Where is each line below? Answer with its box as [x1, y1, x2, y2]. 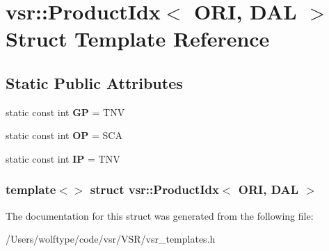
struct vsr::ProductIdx [90, 181, 219, 198]
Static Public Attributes [6, 72, 183, 93]
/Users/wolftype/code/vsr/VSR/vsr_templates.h [6, 232, 216, 246]
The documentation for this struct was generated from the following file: [6, 208, 314, 222]
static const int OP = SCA [6, 128, 122, 143]
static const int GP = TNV [6, 104, 125, 119]
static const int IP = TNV [6, 151, 120, 165]
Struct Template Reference [6, 24, 270, 53]
